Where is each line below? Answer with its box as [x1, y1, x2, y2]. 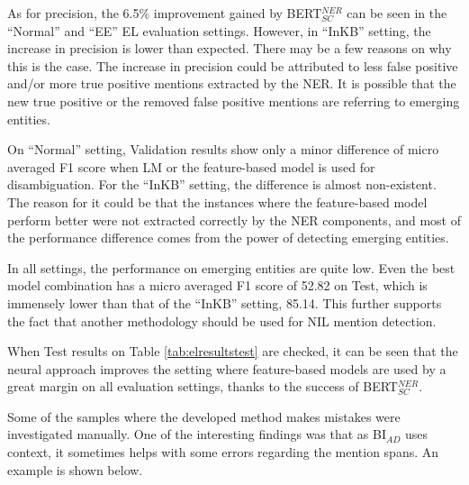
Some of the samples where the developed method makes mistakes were [7, 407, 401, 426]
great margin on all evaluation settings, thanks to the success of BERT [7, 377, 398, 396]
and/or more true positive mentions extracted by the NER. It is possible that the [7, 74, 456, 93]
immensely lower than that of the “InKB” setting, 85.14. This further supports [7, 293, 442, 312]
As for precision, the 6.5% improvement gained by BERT [7, 4, 322, 22]
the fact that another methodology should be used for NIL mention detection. [7, 311, 437, 330]
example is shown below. [7, 460, 143, 479]
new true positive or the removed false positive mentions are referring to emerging [7, 91, 460, 110]
